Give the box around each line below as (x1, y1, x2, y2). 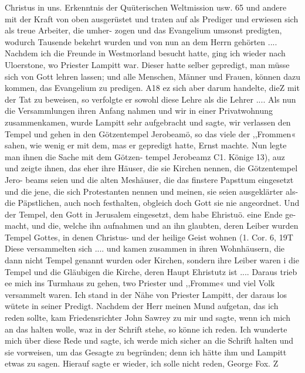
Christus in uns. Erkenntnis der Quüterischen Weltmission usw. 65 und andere (5, 1, 287, 13)
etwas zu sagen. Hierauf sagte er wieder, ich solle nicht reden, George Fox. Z (5, 357, 279, 369)
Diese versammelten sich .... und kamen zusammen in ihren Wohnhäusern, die (5, 242, 285, 255)
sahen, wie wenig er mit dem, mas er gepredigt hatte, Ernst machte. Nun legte (5, 139, 287, 151)
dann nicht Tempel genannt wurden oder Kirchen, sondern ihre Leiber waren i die (5, 254, 299, 266)
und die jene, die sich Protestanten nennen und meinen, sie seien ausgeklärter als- (5, 185, 299, 197)
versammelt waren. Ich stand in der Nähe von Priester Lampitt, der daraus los (5, 288, 287, 300)
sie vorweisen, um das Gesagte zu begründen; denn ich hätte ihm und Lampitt (5, 345, 287, 358)
